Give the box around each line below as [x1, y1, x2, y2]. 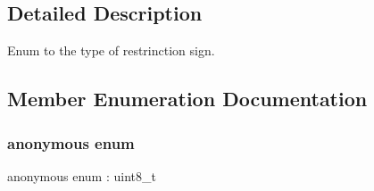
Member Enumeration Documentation [7, 85, 368, 112]
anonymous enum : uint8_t [7, 166, 156, 185]
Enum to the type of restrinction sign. [7, 41, 215, 60]
